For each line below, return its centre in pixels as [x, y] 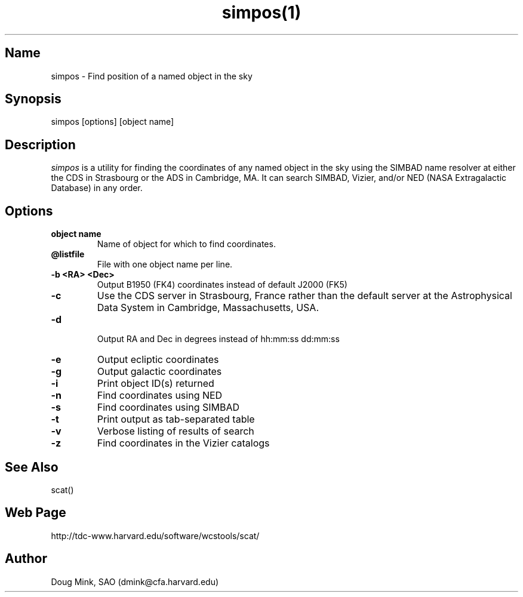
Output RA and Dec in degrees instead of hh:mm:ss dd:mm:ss [218, 339]
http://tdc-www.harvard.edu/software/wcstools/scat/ [155, 536]
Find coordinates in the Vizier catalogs [183, 443]
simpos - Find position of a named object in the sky [152, 76]
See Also [32, 467]
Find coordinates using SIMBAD [168, 407]
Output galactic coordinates [159, 372]
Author [26, 559]
